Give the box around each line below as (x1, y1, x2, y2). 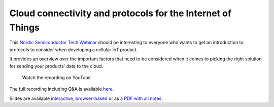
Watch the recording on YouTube (22, 74, 91, 81)
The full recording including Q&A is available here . (9, 86, 114, 92)
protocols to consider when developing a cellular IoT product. (9, 46, 138, 53)
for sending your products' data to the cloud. (9, 63, 104, 69)
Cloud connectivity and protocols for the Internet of (9, 8, 232, 19)
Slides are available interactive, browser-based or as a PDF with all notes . (9, 95, 163, 101)
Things (9, 22, 40, 33)
